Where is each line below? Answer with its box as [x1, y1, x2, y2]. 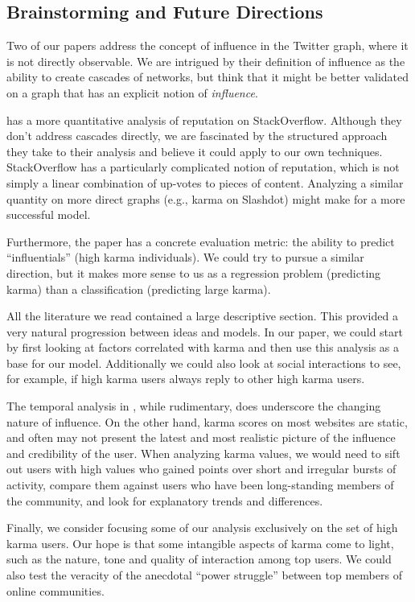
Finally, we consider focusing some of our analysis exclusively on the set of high [6, 519, 398, 536]
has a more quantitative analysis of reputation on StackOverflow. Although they [6, 111, 402, 128]
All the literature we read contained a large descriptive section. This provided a [6, 307, 398, 324]
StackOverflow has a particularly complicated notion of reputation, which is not [6, 159, 400, 175]
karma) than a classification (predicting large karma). [6, 280, 271, 297]
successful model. [6, 206, 91, 223]
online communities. [6, 582, 105, 599]
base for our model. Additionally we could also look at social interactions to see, [6, 354, 401, 371]
